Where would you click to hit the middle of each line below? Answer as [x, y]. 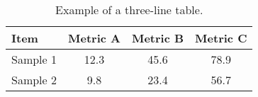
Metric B [158, 38]
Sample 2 [34, 80]
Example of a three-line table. [129, 10]
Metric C [221, 38]
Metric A [94, 38]
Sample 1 [34, 59]
